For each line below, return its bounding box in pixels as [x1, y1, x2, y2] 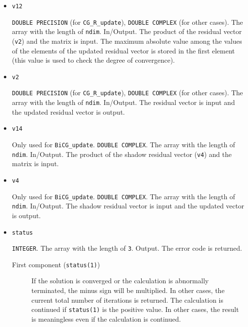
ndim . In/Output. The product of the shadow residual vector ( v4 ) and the [12, 149, 232, 159]
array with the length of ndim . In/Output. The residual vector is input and [12, 97, 235, 107]
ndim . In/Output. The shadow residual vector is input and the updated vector [12, 201, 244, 211]
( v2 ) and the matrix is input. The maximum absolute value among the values [12, 35, 242, 46]
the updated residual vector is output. [12, 106, 125, 117]
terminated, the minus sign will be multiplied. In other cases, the [31, 285, 225, 295]
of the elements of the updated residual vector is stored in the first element [12, 45, 235, 55]
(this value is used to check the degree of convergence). [12, 55, 175, 65]
